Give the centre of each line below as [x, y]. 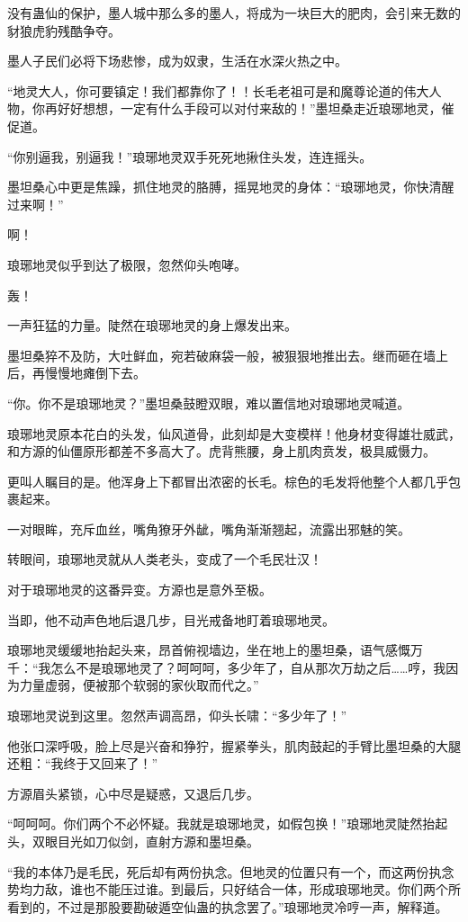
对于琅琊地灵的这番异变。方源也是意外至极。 [139, 590]
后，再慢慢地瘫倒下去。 [76, 373]
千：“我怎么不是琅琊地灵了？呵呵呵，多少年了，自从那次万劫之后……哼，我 [227, 667]
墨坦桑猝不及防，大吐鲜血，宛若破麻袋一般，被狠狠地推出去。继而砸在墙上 [228, 355]
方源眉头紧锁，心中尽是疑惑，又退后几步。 [133, 793]
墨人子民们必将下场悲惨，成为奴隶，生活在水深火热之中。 [177, 61]
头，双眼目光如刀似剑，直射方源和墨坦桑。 [133, 841]
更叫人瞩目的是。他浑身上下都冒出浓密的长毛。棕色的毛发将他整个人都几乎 [228, 481]
